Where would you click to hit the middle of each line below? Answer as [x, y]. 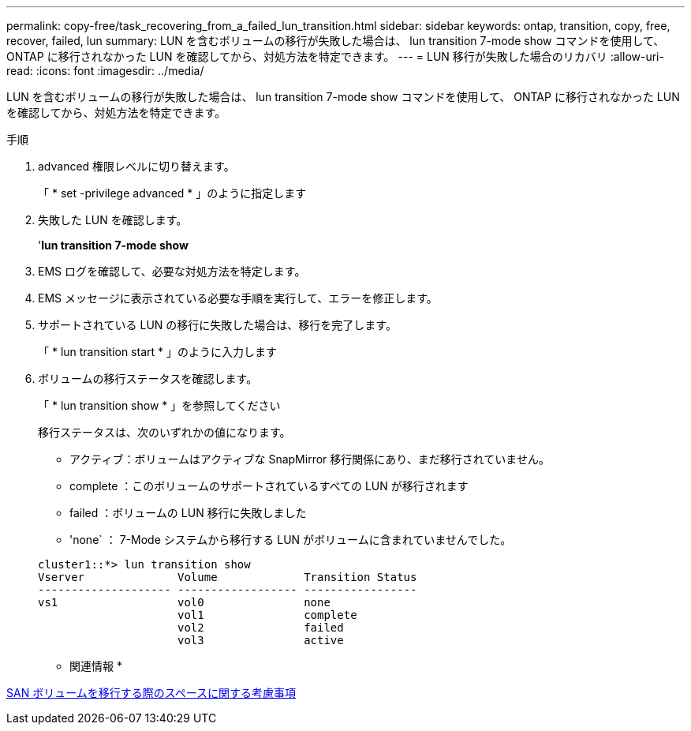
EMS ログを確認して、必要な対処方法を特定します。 [172, 271]
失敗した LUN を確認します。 [113, 220]
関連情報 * [96, 666]
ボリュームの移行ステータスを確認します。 [148, 379]
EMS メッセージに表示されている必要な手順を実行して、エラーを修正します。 [238, 298]
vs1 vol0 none [184, 602]
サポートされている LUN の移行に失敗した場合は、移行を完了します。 [217, 325]
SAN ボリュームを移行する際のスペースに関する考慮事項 [151, 693]
